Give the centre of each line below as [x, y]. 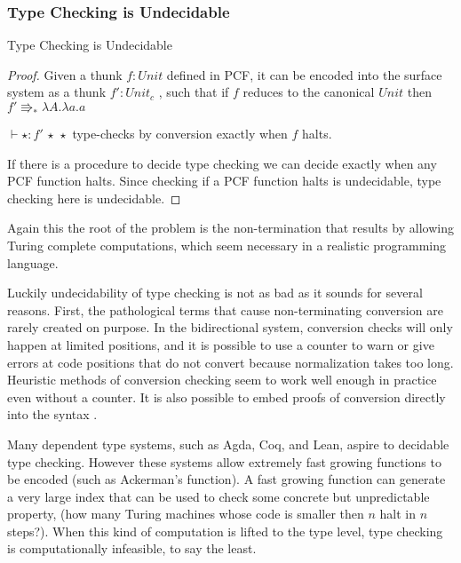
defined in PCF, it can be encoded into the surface [304, 74]
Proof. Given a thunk [65, 74]
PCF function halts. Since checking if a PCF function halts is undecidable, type [224, 181]
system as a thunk [57, 92]
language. [33, 262]
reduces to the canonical [309, 92]
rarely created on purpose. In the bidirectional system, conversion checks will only [230, 327]
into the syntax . [52, 414]
